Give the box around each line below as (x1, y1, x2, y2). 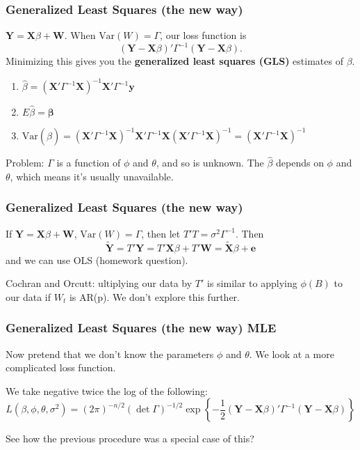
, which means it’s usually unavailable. (10, 169, 174, 183)
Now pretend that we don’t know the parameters (6, 346, 214, 361)
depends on (276, 155, 324, 170)
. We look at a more (249, 346, 334, 361)
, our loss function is (160, 28, 247, 42)
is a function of (56, 155, 121, 170)
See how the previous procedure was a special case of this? (6, 431, 254, 446)
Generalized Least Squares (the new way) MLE (6, 319, 277, 336)
